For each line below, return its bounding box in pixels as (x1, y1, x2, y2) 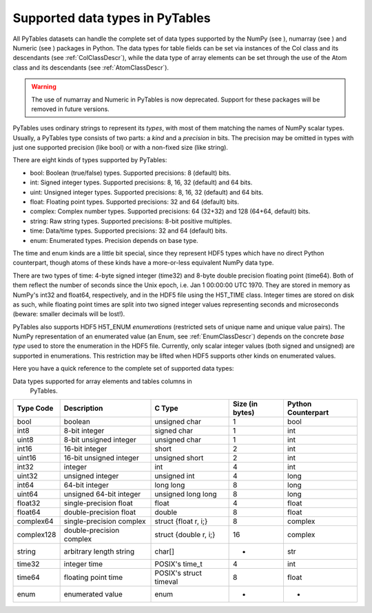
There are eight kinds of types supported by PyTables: (12, 156, 167, 164)
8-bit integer (63, 426, 105, 436)
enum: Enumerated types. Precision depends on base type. (30, 236, 199, 244)
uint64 (17, 489, 39, 499)
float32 (17, 498, 41, 508)
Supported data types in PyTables (12, 10, 211, 26)
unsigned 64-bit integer (63, 489, 141, 499)
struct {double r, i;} (154, 530, 216, 540)
